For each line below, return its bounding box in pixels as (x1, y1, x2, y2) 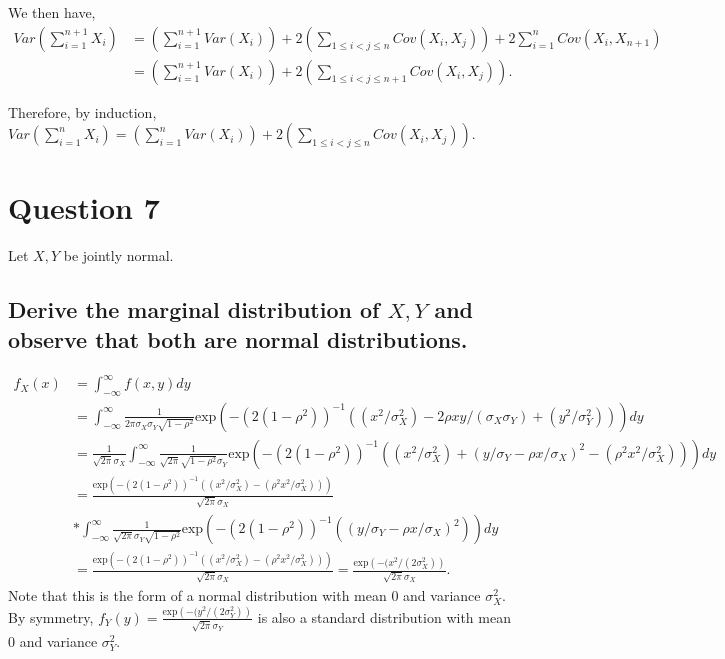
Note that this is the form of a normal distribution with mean (8, 585, 387, 606)
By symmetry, (8, 606, 94, 627)
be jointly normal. (63, 245, 174, 266)
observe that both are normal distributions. (8, 323, 468, 354)
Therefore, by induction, (8, 101, 157, 122)
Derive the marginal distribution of (8, 294, 380, 325)
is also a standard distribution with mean (257, 606, 511, 627)
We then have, (8, 2, 96, 22)
